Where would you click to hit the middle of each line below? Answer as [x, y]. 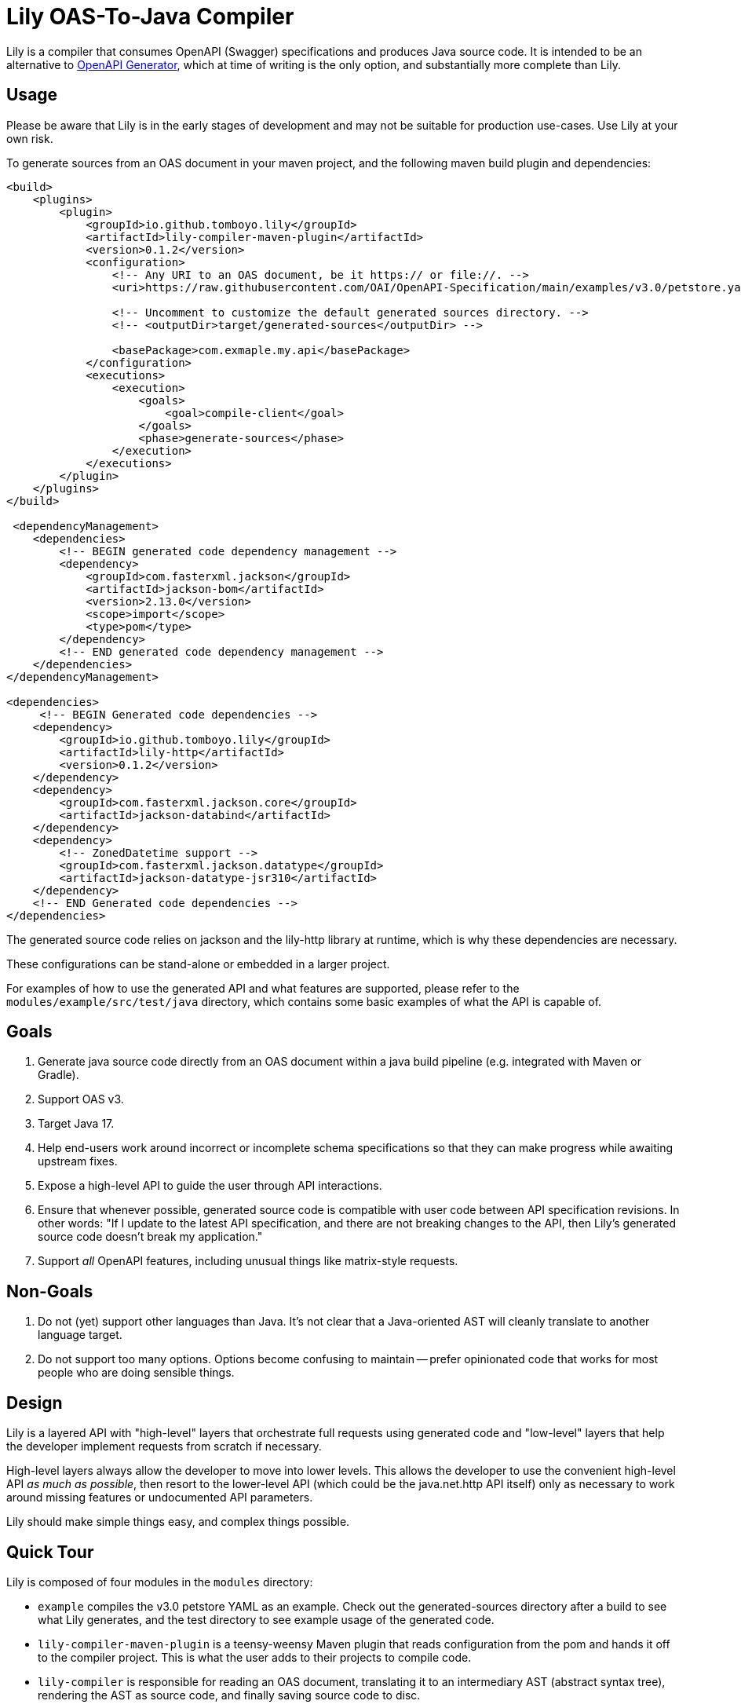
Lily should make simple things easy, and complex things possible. [178, 1522]
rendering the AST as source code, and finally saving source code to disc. [229, 1695]
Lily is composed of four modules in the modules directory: [160, 1582]
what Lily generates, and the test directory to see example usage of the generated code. [266, 1619]
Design [35, 1403]
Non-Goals [50, 1291]
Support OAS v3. [81, 1099]
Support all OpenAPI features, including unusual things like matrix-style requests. [248, 1261]
